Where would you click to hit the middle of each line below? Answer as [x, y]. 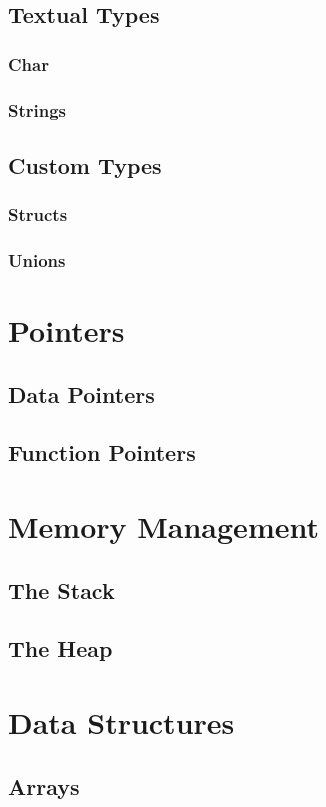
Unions [37, 260]
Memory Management [163, 526]
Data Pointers [81, 393]
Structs [38, 214]
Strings [37, 109]
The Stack [61, 589]
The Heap [60, 648]
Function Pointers [102, 452]
